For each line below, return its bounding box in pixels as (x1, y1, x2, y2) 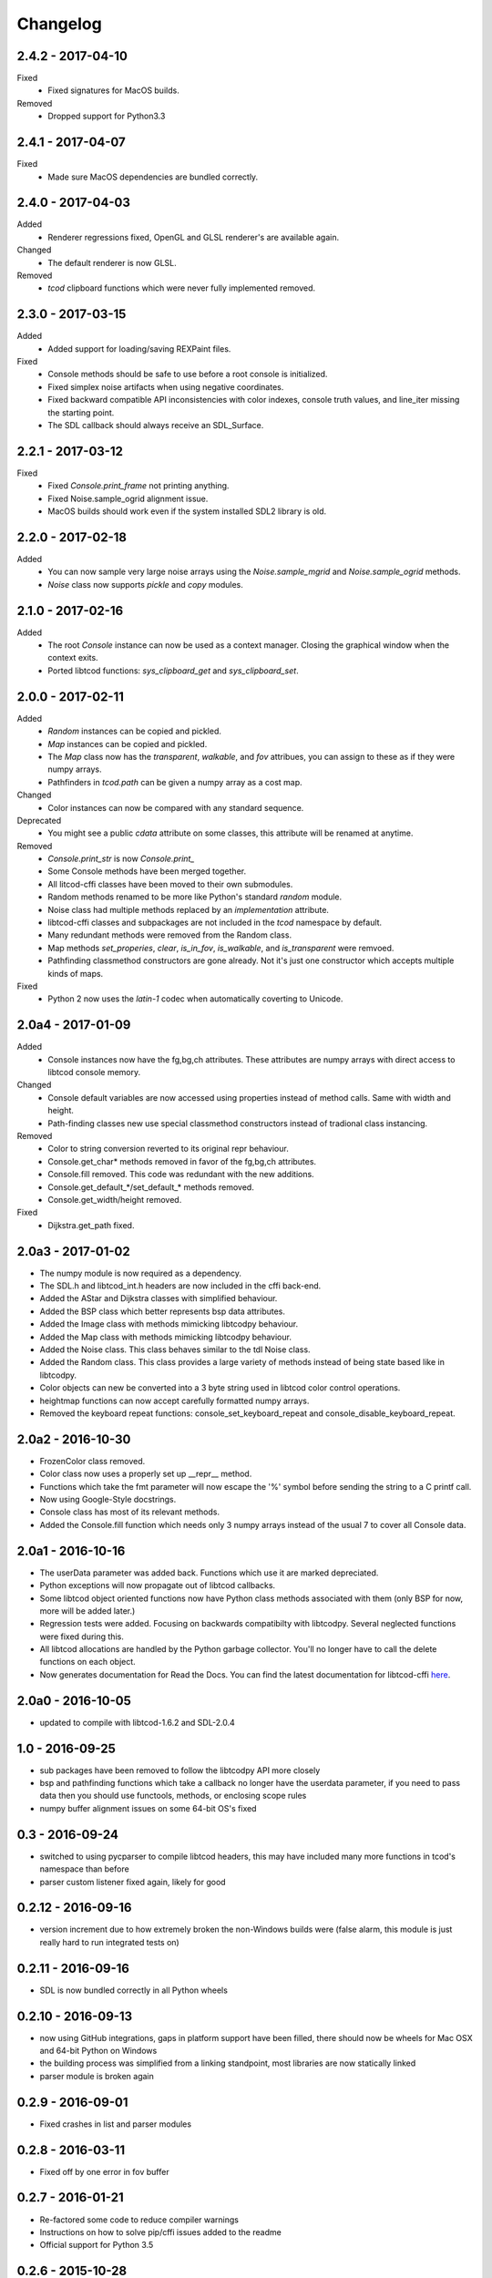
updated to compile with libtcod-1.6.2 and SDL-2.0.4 (39, 1717, 236, 1728)
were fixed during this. (39, 1631, 125, 1642)
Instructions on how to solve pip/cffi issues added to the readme (39, 2226, 282, 2237)
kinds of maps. (47, 968, 104, 979)
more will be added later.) (39, 1605, 136, 1616)
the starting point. (47, 406, 115, 418)
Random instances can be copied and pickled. (47, 725, 222, 737)
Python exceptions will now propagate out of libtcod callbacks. (39, 1580, 276, 1591)
